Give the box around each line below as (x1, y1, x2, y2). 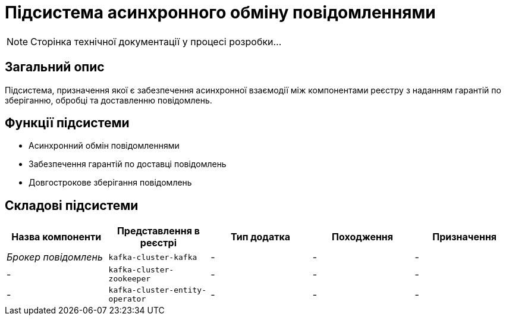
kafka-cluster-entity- (108, 286, 206, 295)
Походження (332, 231, 394, 243)
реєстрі (140, 237, 177, 249)
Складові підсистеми (5, 197, 139, 213)
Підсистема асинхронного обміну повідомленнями (5, 2, 436, 23)
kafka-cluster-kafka (108, 252, 197, 262)
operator (108, 294, 146, 304)
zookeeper (108, 274, 151, 284)
